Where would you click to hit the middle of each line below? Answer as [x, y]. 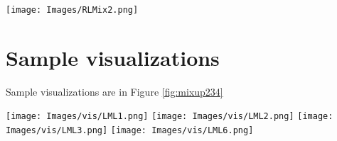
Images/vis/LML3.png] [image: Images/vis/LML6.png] [130, 131]
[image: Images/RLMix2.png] [72, 10]
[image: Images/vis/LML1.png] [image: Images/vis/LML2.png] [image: [170, 117]
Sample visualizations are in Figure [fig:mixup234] [114, 91]
